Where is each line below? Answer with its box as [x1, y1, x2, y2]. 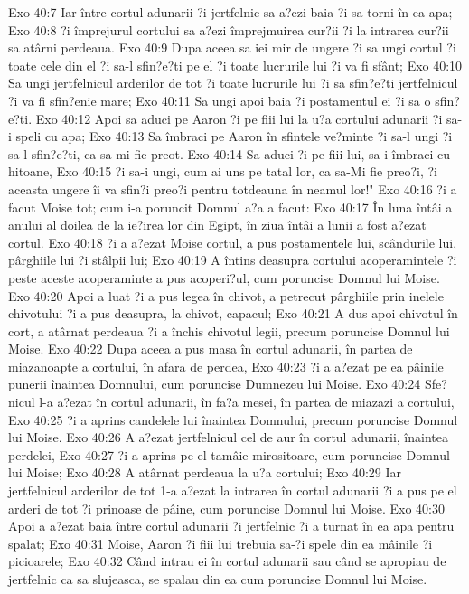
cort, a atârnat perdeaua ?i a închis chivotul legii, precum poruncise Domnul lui [8, 321, 450, 340]
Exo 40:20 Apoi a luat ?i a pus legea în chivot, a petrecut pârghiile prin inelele [8, 286, 444, 305]
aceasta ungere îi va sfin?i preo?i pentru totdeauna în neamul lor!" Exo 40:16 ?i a [8, 179, 457, 198]
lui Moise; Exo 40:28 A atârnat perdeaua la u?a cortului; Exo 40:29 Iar [8, 463, 402, 482]
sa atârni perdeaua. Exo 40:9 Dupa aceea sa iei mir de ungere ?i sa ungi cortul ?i [8, 38, 456, 57]
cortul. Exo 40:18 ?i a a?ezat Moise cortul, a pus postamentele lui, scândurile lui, [8, 232, 457, 251]
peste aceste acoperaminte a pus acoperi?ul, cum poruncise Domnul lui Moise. [8, 268, 440, 287]
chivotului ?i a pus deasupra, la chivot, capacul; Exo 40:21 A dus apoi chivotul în [8, 304, 458, 323]
